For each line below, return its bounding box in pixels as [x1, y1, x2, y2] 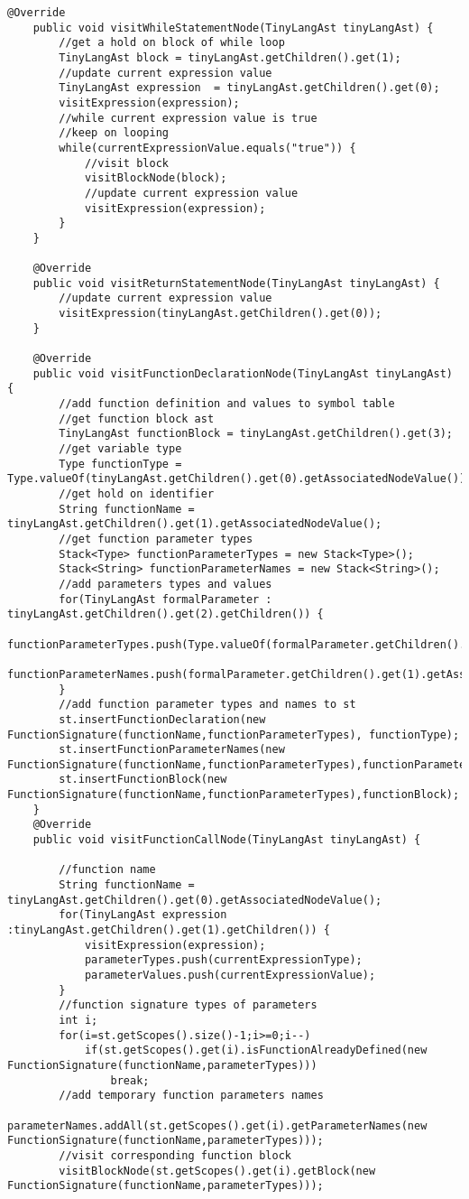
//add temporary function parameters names [59, 1089, 324, 1102]
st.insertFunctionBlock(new [59, 773, 227, 786]
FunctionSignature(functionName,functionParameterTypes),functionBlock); [7, 788, 460, 802]
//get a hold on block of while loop [59, 36, 285, 50]
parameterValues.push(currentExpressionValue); [84, 969, 376, 981]
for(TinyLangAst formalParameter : [59, 592, 272, 606]
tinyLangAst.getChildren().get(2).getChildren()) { [7, 608, 324, 621]
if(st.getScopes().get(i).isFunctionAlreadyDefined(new [84, 1044, 428, 1057]
